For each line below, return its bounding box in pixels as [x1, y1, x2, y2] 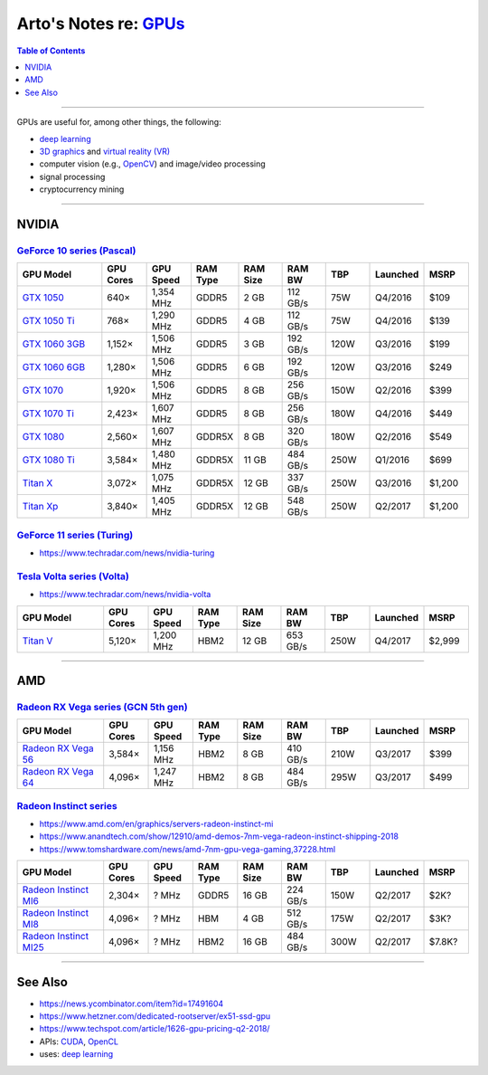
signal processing [39, 171, 106, 182]
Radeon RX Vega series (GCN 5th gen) [16, 700, 189, 713]
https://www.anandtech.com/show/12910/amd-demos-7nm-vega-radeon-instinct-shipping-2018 [39, 831, 399, 842]
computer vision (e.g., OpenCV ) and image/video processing [39, 158, 266, 169]
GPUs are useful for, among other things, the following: [16, 117, 221, 128]
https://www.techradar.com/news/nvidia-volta [39, 589, 211, 600]
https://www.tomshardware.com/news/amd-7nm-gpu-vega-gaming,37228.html [39, 843, 336, 854]
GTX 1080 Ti [22, 453, 76, 466]
